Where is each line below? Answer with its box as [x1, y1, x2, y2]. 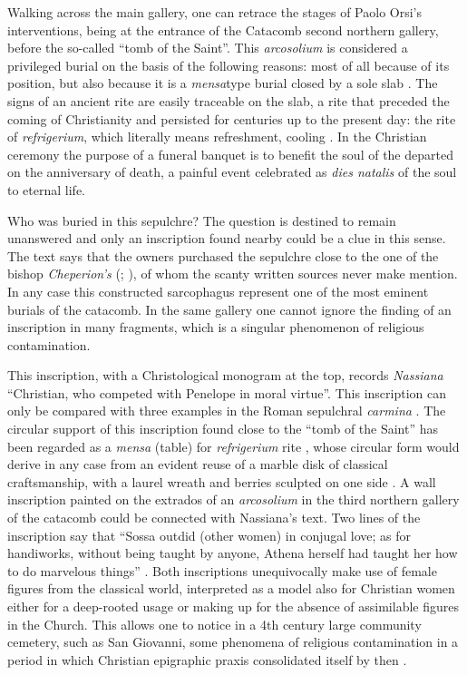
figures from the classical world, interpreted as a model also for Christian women [7, 579, 455, 598]
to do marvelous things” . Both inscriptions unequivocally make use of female [7, 561, 437, 580]
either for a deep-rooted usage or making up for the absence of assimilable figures [7, 597, 459, 615]
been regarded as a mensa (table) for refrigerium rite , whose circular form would [7, 436, 460, 455]
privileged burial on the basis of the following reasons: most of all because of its [7, 55, 450, 74]
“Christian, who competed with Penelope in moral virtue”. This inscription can [7, 383, 446, 402]
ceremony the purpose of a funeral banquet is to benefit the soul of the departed [7, 144, 453, 163]
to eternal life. [7, 180, 85, 199]
